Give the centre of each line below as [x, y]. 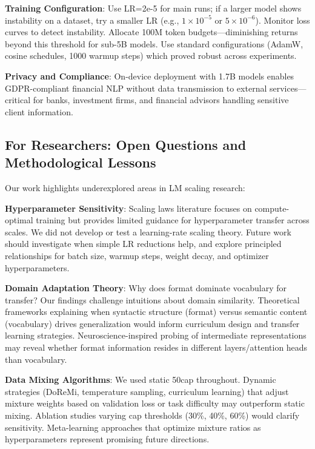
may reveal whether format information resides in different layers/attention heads [156, 347]
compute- [272, 208]
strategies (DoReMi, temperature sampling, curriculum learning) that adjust [147, 391]
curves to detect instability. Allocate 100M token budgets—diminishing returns [151, 32]
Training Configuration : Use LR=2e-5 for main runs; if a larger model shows [153, 8]
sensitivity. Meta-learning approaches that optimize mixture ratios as [133, 427]
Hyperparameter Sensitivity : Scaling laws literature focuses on [128, 208]
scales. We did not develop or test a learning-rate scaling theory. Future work [148, 231]
